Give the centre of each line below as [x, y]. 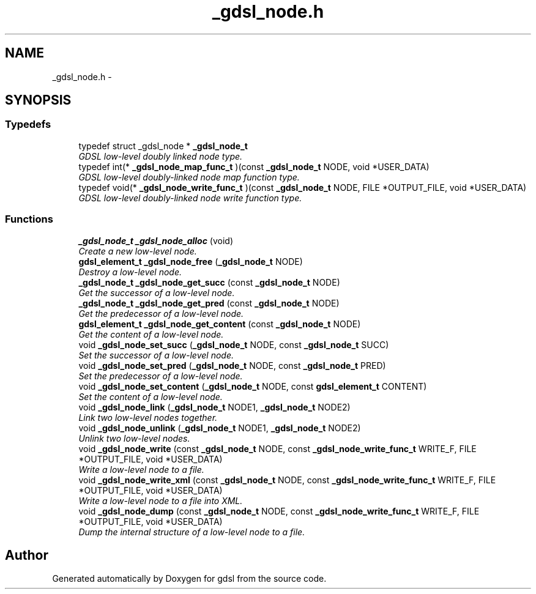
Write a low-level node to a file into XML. [161, 500]
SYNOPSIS [38, 100]
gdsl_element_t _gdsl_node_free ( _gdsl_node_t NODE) [191, 261]
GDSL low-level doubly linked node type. [161, 156]
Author [27, 555]
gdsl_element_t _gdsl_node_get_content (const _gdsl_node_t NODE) [220, 324]
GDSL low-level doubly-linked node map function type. [189, 177]
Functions [29, 219]
